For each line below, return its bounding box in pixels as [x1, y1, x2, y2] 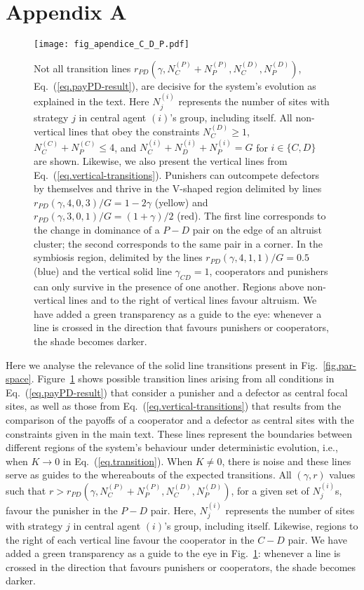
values [329, 467, 356, 482]
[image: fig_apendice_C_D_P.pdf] [34, 39, 189, 50]
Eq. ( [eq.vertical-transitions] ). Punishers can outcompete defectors [34, 167, 319, 182]
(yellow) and [154, 194, 208, 209]
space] [6, 371, 32, 386]
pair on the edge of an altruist [192, 222, 322, 236]
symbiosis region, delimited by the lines [34, 250, 203, 264]
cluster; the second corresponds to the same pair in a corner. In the [34, 236, 323, 250]
